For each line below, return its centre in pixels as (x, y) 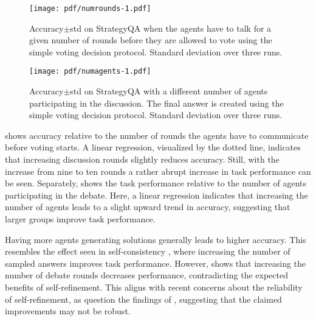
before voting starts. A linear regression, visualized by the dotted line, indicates (153, 147)
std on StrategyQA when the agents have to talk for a (171, 28)
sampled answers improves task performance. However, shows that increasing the (156, 263)
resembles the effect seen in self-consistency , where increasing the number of (148, 251)
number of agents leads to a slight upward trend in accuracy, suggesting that (148, 207)
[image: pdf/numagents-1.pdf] (90, 72)
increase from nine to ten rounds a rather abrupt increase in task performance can (158, 171)
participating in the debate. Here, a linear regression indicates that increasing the (156, 195)
